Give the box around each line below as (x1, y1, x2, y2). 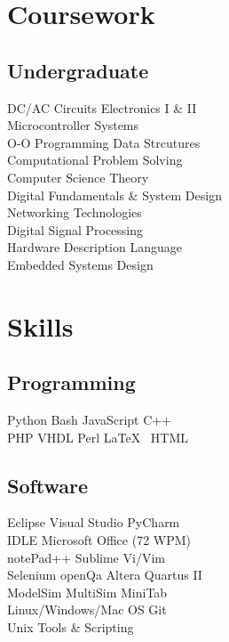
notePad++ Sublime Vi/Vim (7, 548, 165, 566)
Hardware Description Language (7, 238, 182, 256)
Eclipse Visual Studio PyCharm (7, 513, 180, 532)
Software (7, 471, 89, 499)
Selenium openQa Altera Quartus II (7, 565, 202, 584)
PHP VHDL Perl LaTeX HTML (7, 427, 189, 446)
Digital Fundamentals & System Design (7, 185, 222, 204)
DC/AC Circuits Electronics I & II (7, 98, 197, 117)
